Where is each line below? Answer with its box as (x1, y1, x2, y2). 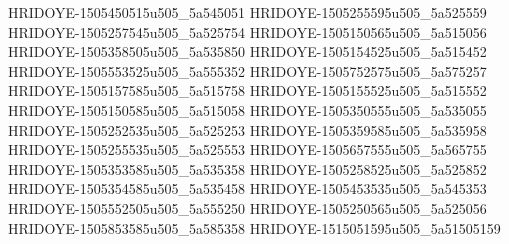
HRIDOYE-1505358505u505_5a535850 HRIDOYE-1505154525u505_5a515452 (8, 41, 487, 62)
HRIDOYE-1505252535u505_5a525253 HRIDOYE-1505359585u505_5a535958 (8, 119, 487, 140)
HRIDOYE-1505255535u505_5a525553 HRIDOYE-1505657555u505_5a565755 (8, 139, 487, 160)
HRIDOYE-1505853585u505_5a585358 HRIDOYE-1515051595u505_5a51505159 (8, 217, 501, 238)
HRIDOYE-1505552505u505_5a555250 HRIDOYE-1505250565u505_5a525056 (8, 197, 487, 218)
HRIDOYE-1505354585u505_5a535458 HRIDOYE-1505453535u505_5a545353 (8, 178, 487, 199)
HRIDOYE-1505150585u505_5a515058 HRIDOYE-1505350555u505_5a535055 (8, 99, 487, 120)
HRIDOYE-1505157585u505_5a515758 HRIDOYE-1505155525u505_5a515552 (8, 80, 487, 101)
